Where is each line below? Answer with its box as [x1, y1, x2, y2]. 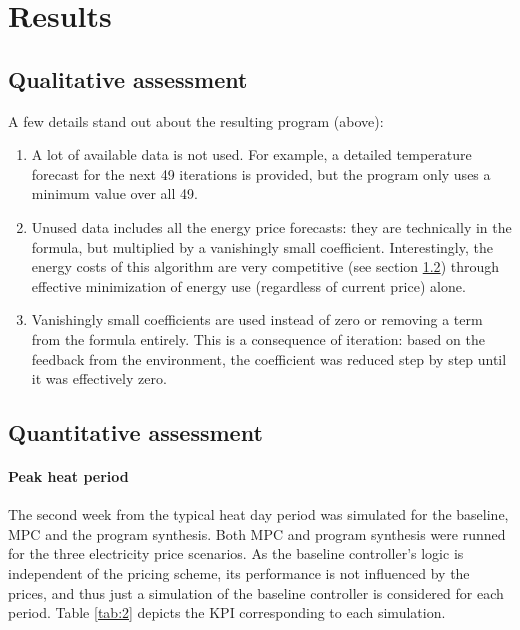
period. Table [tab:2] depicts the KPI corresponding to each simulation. [8, 602, 446, 623]
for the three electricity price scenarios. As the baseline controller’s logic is [8, 543, 464, 564]
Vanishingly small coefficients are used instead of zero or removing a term [31, 309, 483, 330]
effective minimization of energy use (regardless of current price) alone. [31, 275, 466, 296]
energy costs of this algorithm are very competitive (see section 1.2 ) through [31, 256, 500, 277]
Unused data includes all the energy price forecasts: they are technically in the [31, 216, 512, 237]
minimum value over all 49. [31, 183, 198, 204]
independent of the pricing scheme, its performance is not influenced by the [8, 563, 470, 584]
